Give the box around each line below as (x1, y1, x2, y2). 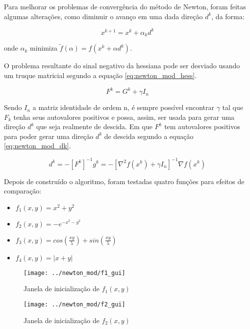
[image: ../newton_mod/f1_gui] (24, 269, 125, 276)
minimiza (29, 43, 57, 53)
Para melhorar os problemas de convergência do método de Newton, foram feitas (4, 1, 246, 11)
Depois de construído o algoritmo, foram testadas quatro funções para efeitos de (4, 176, 245, 186)
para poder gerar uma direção (4, 131, 94, 141)
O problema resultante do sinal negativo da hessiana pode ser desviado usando (4, 60, 240, 71)
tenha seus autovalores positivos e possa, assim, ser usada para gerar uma (13, 111, 235, 122)
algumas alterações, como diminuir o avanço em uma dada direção (4, 11, 203, 21)
